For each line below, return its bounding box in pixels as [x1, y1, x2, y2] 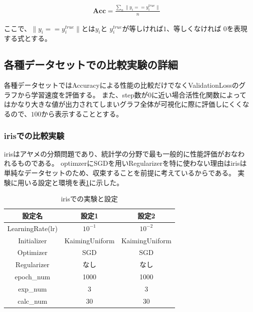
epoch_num [15, 272, 50, 282]
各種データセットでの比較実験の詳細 [4, 57, 178, 72]
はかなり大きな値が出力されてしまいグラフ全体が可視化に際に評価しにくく [4, 99, 243, 109]
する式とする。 [4, 33, 52, 43]
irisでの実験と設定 [60, 194, 118, 204]
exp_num [18, 283, 47, 293]
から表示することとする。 [41, 109, 123, 119]
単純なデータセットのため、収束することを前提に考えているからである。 [4, 168, 235, 178]
